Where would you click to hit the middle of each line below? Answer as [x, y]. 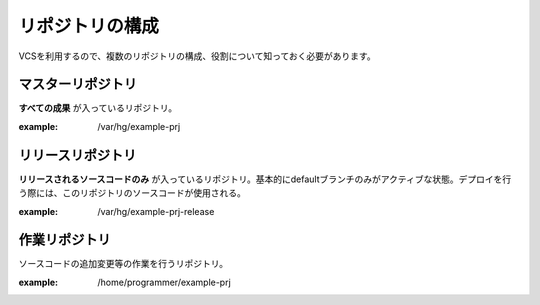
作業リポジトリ [64, 240]
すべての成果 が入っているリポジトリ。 [98, 108]
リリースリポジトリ [77, 155]
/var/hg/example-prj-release [156, 211]
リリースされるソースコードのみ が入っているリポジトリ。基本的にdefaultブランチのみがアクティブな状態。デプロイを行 [265, 179]
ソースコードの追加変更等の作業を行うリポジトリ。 [123, 264]
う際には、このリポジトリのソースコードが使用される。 [132, 193]
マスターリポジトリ [77, 84]
